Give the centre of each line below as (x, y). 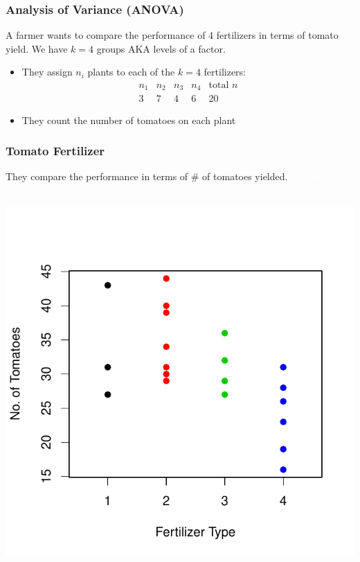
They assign (47, 72)
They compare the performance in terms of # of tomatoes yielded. (147, 176)
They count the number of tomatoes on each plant (129, 120)
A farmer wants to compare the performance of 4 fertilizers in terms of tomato (172, 35)
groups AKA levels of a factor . (161, 48)
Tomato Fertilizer (55, 151)
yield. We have (37, 48)
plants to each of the (131, 72)
